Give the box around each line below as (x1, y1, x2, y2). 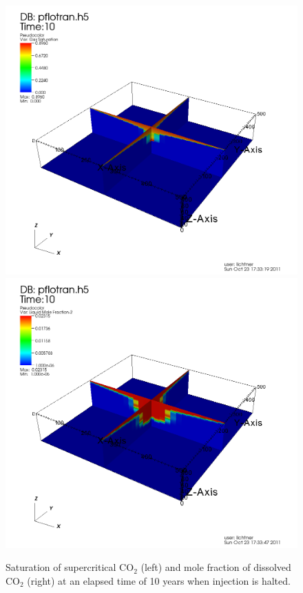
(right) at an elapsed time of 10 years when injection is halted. (27, 573, 291, 587)
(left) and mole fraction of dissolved (140, 560, 291, 574)
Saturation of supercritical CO (6, 560, 134, 574)
